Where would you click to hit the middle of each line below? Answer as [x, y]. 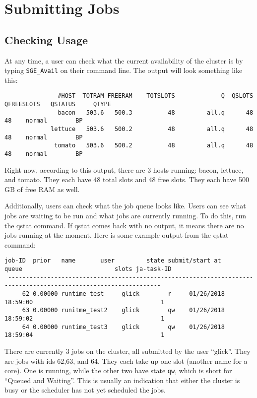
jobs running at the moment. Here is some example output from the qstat [117, 235]
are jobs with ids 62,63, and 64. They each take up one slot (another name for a [126, 361]
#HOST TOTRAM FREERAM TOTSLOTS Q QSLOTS [156, 96]
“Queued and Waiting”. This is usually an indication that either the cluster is [122, 380]
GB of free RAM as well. [42, 189]
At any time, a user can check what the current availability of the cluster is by [124, 60]
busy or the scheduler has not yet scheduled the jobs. [85, 390]
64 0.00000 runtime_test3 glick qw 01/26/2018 [123, 327]
